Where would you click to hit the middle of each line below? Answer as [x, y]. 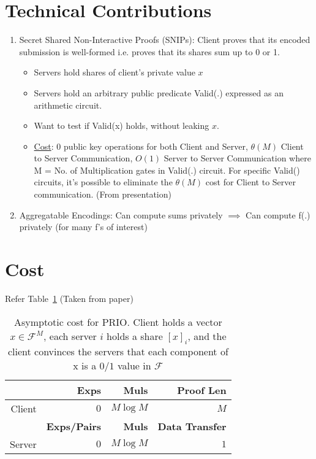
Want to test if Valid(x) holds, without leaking [122, 125]
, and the [207, 336]
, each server [70, 336]
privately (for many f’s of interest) [83, 227]
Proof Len [202, 390]
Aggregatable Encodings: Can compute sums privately [121, 214]
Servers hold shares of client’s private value [115, 72]
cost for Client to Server [251, 182]
